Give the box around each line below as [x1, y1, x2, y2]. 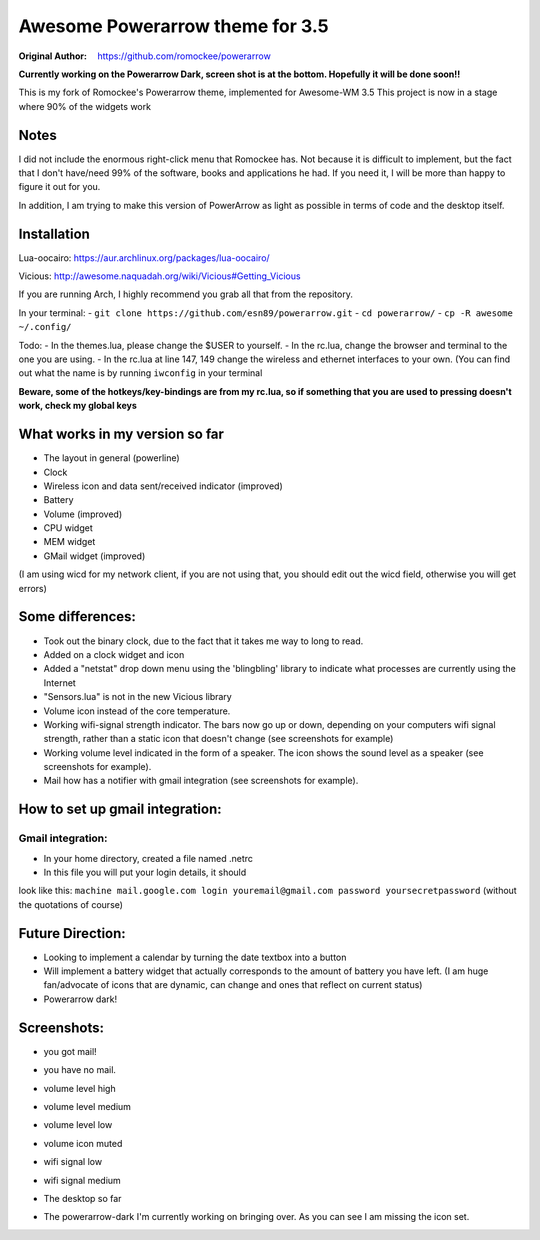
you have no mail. [43, 1064, 117, 1076]
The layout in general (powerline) [43, 452, 180, 464]
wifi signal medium [43, 1174, 122, 1186]
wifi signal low [43, 1156, 103, 1168]
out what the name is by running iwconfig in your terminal [18, 367, 263, 379]
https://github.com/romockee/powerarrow [97, 50, 272, 62]
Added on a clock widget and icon [43, 648, 185, 660]
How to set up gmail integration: [18, 801, 222, 818]
